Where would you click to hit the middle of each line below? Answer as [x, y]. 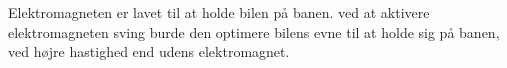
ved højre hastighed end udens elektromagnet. [149, 51]
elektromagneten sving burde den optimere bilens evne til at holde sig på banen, [254, 31]
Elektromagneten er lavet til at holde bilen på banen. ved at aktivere [219, 12]
